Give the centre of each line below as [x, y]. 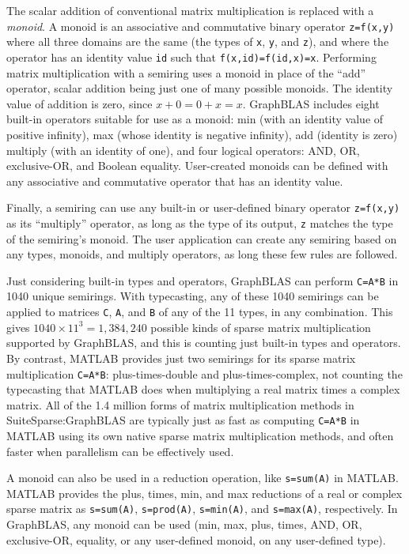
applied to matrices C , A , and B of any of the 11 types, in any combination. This [200, 312]
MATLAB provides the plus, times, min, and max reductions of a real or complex [204, 493]
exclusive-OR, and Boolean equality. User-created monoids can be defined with [197, 166]
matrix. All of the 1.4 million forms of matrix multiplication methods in [180, 404]
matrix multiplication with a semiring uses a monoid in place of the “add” [186, 72]
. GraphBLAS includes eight [311, 103]
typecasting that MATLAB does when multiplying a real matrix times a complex [203, 389]
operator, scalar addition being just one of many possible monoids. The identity [200, 88]
